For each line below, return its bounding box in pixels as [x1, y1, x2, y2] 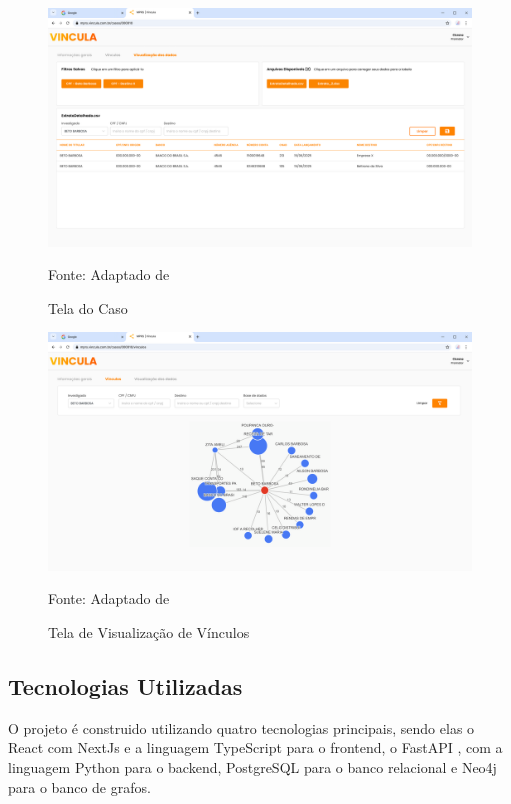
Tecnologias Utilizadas [8, 670, 243, 701]
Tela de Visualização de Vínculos [48, 621, 250, 642]
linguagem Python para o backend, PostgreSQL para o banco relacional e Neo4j [8, 756, 497, 777]
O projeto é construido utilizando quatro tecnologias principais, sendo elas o [8, 717, 475, 738]
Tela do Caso [48, 297, 128, 318]
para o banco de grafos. [8, 776, 151, 797]
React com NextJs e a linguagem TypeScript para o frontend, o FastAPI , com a [8, 737, 503, 758]
